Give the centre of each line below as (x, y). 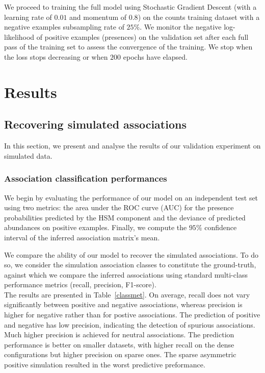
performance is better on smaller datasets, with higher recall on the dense (119, 344)
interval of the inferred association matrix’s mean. (82, 237)
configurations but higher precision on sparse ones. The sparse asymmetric (120, 354)
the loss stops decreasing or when (56, 56)
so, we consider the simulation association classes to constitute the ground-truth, (130, 265)
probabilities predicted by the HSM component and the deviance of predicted (125, 217)
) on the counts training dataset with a (199, 17)
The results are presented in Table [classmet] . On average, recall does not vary (127, 294)
